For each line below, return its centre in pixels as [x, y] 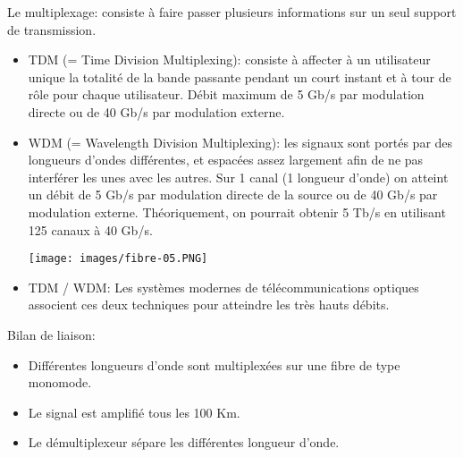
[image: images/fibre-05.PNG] [118, 259]
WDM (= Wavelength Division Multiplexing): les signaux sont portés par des [240, 142]
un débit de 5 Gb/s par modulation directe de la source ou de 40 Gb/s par [233, 195]
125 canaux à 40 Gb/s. [90, 229]
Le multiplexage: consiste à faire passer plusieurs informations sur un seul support [232, 12]
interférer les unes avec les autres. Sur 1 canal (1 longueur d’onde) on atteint [238, 177]
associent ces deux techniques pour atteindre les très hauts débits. [209, 305]
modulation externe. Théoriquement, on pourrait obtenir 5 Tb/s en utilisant [237, 212]
